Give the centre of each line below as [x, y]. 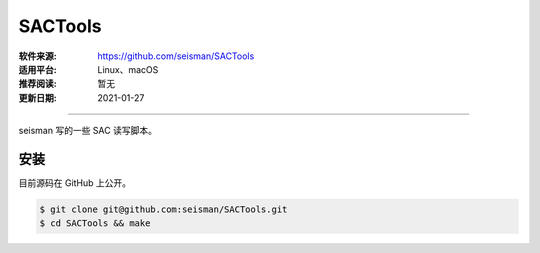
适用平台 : [37, 69]
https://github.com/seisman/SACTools [176, 56]
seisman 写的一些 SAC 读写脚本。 [87, 131]
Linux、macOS [128, 69]
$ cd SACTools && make [95, 223]
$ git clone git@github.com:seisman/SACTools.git [163, 209]
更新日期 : [37, 97]
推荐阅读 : [37, 84]
